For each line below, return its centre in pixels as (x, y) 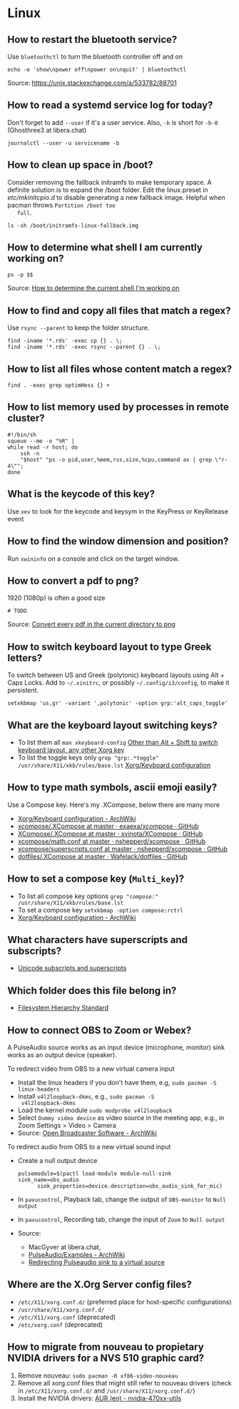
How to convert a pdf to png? (73, 580)
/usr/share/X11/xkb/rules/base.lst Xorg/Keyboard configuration (114, 765)
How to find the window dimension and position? (118, 541)
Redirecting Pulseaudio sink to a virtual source (97, 1262)
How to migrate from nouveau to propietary (106, 1347)
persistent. (23, 691)
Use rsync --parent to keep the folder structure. (78, 328)
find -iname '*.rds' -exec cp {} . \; (65, 341)
